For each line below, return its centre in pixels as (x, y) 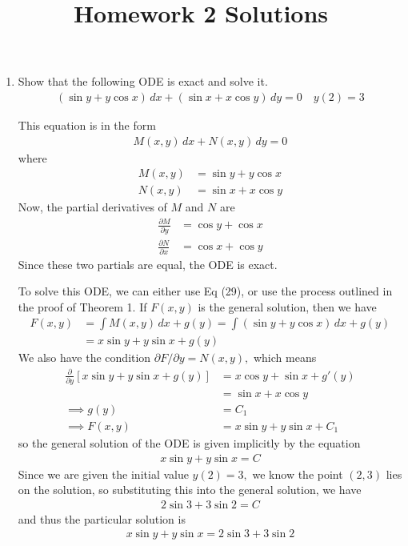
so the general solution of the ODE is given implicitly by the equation (189, 442)
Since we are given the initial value (103, 474)
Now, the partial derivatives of (92, 207)
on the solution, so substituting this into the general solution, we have (190, 490)
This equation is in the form (87, 125)
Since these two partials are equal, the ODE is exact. (148, 264)
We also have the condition (84, 357)
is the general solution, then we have (287, 306)
